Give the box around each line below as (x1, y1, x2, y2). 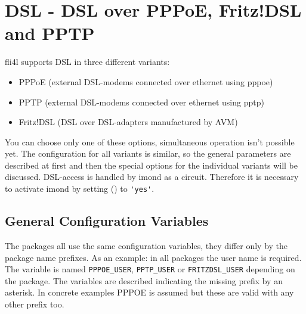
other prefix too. (5, 297, 64, 310)
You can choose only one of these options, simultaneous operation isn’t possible (5, 135, 295, 148)
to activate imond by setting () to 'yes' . (5, 182, 154, 195)
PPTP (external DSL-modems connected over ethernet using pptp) (18, 95, 264, 108)
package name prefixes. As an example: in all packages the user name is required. (5, 251, 302, 263)
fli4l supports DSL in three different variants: (5, 55, 170, 68)
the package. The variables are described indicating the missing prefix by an (5, 274, 283, 287)
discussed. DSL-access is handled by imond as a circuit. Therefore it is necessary (5, 170, 299, 183)
